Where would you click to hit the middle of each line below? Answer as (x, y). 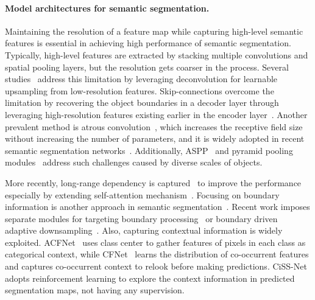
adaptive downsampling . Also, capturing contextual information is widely (144, 230)
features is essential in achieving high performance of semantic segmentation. (148, 43)
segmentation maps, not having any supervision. (95, 290)
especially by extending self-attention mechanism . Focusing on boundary (142, 194)
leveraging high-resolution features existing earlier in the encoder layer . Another (156, 114)
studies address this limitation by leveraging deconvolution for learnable (141, 79)
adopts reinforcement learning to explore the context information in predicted (150, 278)
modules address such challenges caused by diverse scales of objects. (134, 162)
